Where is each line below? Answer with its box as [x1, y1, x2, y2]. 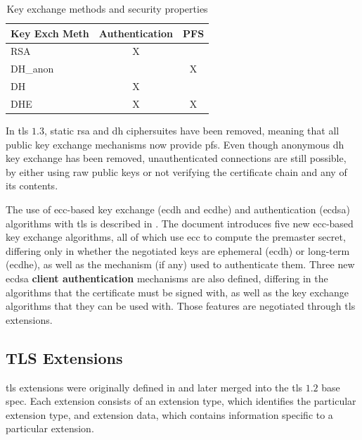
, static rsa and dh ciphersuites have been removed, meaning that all [44, 123, 340, 138]
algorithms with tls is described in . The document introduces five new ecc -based [6, 215, 354, 230]
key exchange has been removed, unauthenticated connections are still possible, [6, 151, 347, 165]
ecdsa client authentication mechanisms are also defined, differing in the [6, 271, 328, 285]
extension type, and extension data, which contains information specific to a [6, 407, 333, 422]
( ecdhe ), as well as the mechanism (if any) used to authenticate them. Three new [6, 257, 355, 272]
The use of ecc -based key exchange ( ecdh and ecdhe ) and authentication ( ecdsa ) [6, 202, 350, 217]
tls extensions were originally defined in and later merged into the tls [6, 379, 303, 394]
